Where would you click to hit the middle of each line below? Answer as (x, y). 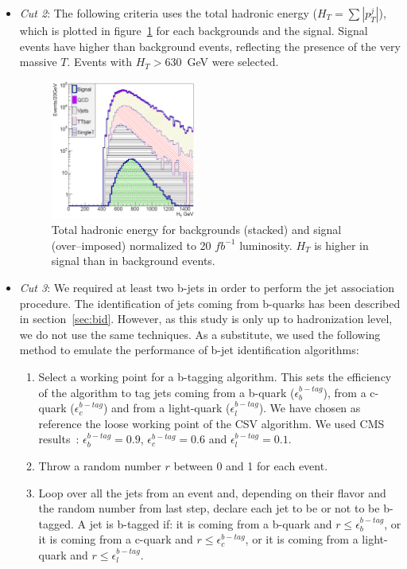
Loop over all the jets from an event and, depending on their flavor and (212, 492)
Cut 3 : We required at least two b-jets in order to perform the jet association (207, 288)
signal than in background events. (133, 261)
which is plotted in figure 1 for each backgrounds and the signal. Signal (194, 30)
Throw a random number (100, 465)
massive (38, 62)
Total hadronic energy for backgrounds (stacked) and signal (196, 230)
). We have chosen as (310, 408)
